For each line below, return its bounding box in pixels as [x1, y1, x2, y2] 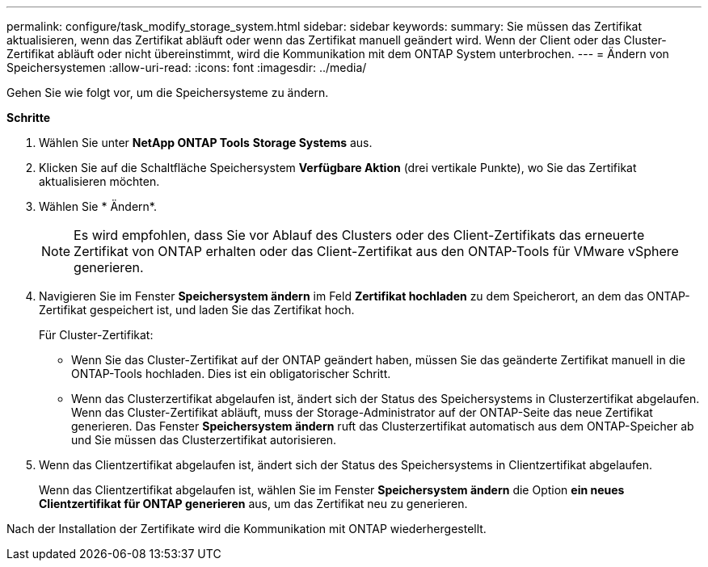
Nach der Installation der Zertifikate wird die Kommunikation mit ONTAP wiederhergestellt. [6, 522, 487, 535]
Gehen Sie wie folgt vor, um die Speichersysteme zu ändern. [6, 86, 329, 99]
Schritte [6, 111, 50, 124]
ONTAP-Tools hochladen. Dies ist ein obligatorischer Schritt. [71, 367, 391, 380]
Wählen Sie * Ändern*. [39, 199, 157, 213]
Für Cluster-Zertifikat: [39, 328, 154, 342]
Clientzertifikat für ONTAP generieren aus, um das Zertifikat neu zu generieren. [39, 497, 468, 510]
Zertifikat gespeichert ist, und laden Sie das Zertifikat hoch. [39, 303, 355, 317]
